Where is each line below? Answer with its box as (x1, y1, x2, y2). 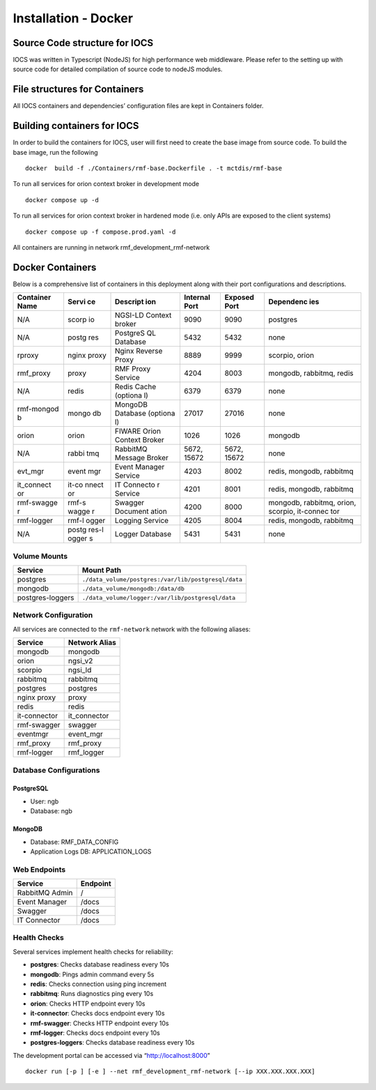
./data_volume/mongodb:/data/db (81, 584, 185, 592)
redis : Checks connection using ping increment (30, 980, 167, 988)
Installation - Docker (13, 10, 134, 26)
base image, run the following (13, 148, 98, 156)
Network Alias (68, 638, 116, 648)
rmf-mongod (17, 404, 59, 414)
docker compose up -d (25, 196, 99, 204)
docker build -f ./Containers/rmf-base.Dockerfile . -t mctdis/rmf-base (25, 165, 283, 172)
